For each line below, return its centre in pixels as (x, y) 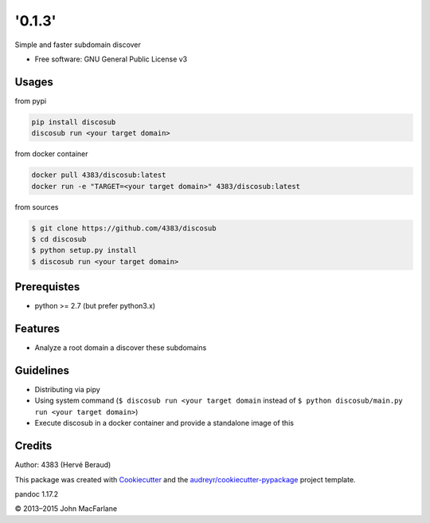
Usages (34, 82)
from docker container (51, 154)
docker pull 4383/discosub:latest (99, 175)
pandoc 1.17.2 (37, 494)
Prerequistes (47, 287)
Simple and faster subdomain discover (78, 45)
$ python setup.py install (84, 250)
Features (37, 329)
